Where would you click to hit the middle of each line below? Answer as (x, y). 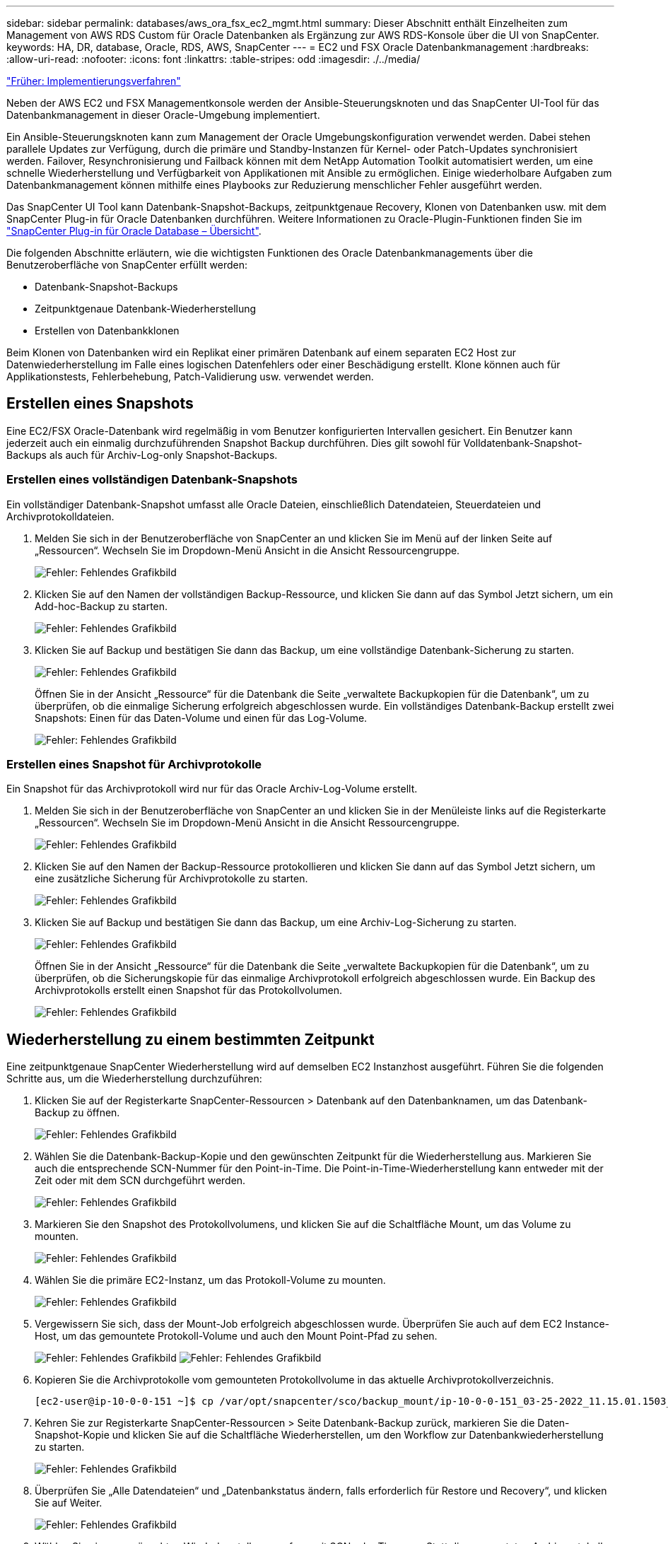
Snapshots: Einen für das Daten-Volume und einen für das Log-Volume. (201, 718)
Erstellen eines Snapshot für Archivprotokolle (134, 764)
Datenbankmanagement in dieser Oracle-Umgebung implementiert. (163, 115)
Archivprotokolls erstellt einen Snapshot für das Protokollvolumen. (188, 990)
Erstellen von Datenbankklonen (107, 331)
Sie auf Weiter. (69, 1503)
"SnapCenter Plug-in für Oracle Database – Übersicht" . (134, 231)
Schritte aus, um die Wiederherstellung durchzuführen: (134, 1079)
